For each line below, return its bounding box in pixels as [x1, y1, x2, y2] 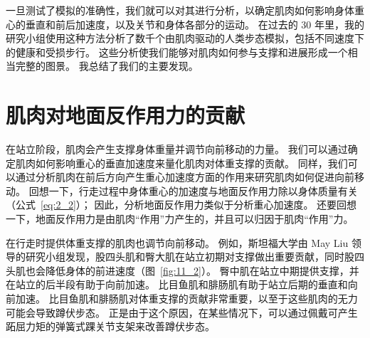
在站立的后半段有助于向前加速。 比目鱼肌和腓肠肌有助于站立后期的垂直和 [6, 277, 348, 292]
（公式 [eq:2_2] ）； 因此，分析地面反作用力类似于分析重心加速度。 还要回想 [6, 197, 357, 212]
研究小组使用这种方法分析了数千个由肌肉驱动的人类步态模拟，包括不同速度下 [6, 31, 364, 46]
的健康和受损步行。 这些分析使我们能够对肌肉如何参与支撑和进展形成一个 [6, 44, 348, 59]
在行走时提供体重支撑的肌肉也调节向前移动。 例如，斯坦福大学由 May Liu [6, 235, 349, 250]
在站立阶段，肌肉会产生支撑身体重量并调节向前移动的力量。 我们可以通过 [6, 142, 348, 157]
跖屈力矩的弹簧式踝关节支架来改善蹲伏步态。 [6, 319, 215, 334]
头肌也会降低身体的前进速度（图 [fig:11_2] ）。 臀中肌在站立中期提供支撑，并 [6, 263, 359, 278]
